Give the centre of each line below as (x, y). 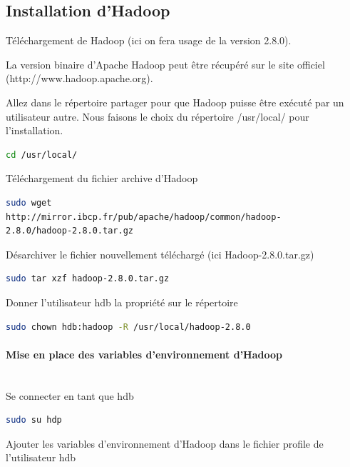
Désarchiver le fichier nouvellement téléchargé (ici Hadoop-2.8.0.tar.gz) (160, 254)
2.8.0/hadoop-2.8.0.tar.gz (70, 231)
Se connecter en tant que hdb (70, 395)
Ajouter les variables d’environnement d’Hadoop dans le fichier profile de (165, 443)
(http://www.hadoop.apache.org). (79, 78)
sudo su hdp (34, 420)
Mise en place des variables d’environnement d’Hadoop (144, 354)
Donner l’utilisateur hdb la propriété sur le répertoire (122, 302)
